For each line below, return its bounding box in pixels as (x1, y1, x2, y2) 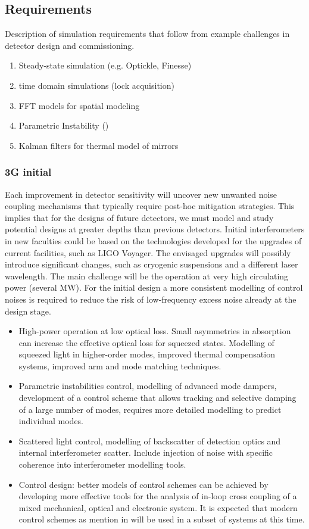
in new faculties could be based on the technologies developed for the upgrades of (5, 234, 302, 247)
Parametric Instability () (18, 119, 109, 132)
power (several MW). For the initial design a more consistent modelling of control (5, 281, 303, 294)
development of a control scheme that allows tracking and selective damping (18, 391, 296, 404)
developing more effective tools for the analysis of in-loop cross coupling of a (18, 490, 297, 502)
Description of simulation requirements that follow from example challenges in (5, 27, 290, 40)
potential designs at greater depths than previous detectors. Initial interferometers (5, 223, 305, 235)
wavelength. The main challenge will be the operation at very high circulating (5, 269, 289, 282)
